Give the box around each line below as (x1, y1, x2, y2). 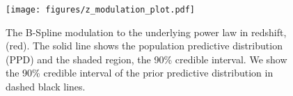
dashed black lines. (6, 79, 86, 94)
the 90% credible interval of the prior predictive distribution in (6, 65, 274, 80)
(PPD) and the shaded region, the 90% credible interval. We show (6, 51, 287, 66)
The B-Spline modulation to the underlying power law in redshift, (6, 24, 287, 39)
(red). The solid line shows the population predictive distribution (6, 38, 283, 53)
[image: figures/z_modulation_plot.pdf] (6, 5, 196, 15)
